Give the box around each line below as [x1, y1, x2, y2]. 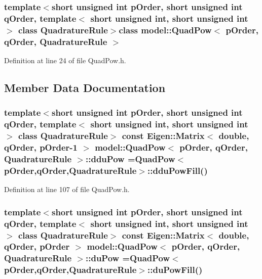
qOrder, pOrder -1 [4, 141, 78, 154]
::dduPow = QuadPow [86, 152, 175, 165]
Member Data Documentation [4, 79, 166, 95]
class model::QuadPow [119, 23, 212, 36]
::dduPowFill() [147, 164, 208, 176]
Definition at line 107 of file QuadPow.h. [4, 184, 130, 195]
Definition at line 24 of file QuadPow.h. [4, 55, 126, 65]
